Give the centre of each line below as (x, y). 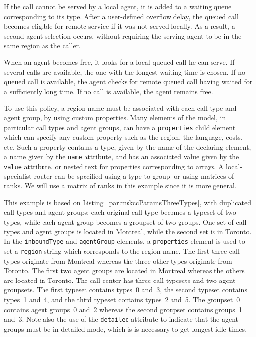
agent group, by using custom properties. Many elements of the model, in (115, 117)
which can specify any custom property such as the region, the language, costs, (123, 137)
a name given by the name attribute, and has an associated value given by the (122, 156)
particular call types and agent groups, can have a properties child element (120, 127)
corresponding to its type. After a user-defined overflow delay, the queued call (121, 16)
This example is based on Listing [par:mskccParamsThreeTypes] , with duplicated (128, 202)
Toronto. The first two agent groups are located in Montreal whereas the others (124, 270)
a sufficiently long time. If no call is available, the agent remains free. (108, 91)
